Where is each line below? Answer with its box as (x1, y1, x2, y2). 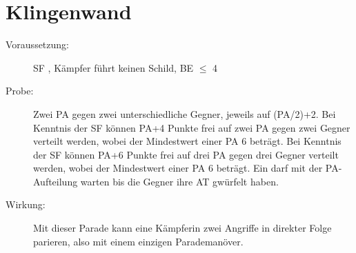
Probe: (6, 83, 34, 98)
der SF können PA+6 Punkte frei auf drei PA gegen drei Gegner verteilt (33, 147, 339, 161)
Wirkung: (6, 197, 46, 212)
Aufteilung (33, 174, 78, 188)
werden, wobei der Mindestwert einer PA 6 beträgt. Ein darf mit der (33, 161, 323, 175)
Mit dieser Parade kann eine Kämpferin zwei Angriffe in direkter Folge (33, 221, 332, 235)
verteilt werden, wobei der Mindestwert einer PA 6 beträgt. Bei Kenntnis (33, 134, 342, 148)
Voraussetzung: (6, 37, 69, 52)
